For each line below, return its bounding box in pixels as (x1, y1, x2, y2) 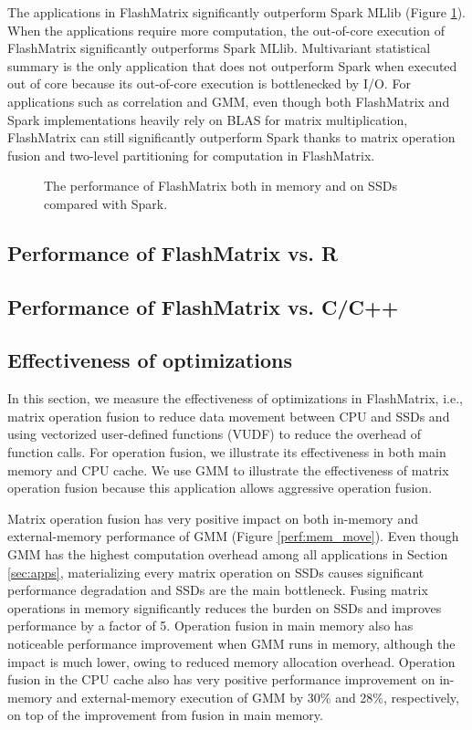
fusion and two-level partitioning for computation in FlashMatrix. (7, 145, 375, 164)
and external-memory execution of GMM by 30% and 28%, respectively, (57, 687, 459, 706)
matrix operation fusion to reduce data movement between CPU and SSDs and (7, 406, 450, 425)
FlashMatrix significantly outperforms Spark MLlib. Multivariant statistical (7, 38, 431, 57)
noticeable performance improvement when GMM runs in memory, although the (7, 634, 456, 653)
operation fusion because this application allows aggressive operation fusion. (7, 478, 433, 497)
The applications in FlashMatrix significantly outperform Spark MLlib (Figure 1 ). (7, 3, 467, 21)
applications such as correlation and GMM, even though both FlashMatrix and (7, 91, 450, 110)
